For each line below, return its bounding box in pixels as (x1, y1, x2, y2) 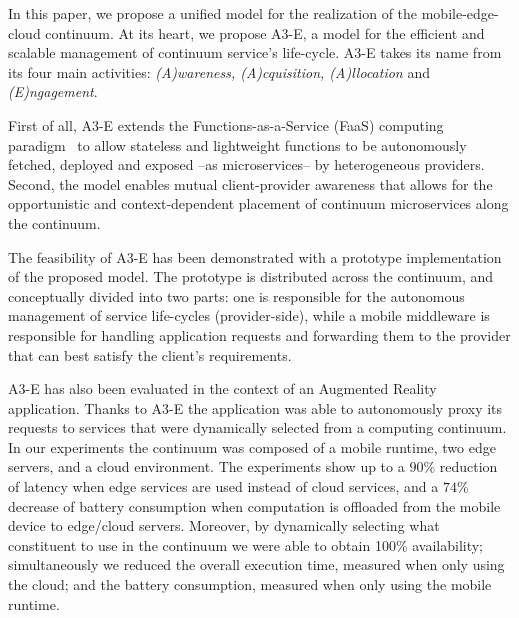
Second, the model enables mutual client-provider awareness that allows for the (8, 173, 493, 194)
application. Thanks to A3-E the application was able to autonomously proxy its (8, 397, 503, 418)
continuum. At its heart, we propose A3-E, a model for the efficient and (45, 22, 485, 43)
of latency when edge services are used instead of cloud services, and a (8, 476, 439, 497)
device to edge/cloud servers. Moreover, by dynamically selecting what (8, 515, 440, 536)
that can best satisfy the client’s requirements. (8, 344, 292, 365)
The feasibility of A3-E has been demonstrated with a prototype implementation (8, 246, 502, 267)
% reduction (423, 456, 498, 477)
